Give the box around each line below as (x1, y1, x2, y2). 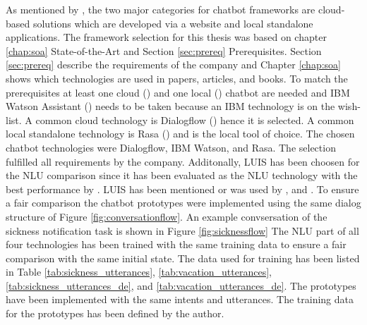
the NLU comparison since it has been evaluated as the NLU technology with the (6, 168, 358, 183)
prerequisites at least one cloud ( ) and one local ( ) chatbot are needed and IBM (6, 85, 350, 99)
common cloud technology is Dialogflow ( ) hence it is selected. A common (35, 112, 354, 127)
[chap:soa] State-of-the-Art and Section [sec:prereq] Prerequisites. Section (6, 43, 322, 58)
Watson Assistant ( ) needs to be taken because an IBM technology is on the (6, 99, 335, 114)
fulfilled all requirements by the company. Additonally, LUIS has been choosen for (6, 154, 360, 168)
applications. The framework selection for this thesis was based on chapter (6, 30, 327, 44)
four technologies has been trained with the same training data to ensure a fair (6, 237, 347, 252)
